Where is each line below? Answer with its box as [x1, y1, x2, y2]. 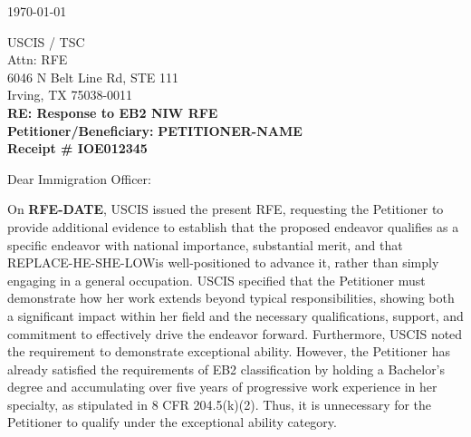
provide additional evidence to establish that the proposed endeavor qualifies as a [7, 217, 459, 236]
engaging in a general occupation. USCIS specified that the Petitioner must [7, 270, 426, 289]
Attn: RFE [7, 50, 68, 69]
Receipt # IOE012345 [7, 139, 148, 158]
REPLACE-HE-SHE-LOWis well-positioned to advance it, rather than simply [7, 253, 439, 272]
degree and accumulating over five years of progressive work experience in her [7, 377, 437, 396]
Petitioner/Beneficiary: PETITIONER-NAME [7, 121, 303, 140]
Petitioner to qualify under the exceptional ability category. [7, 413, 337, 432]
